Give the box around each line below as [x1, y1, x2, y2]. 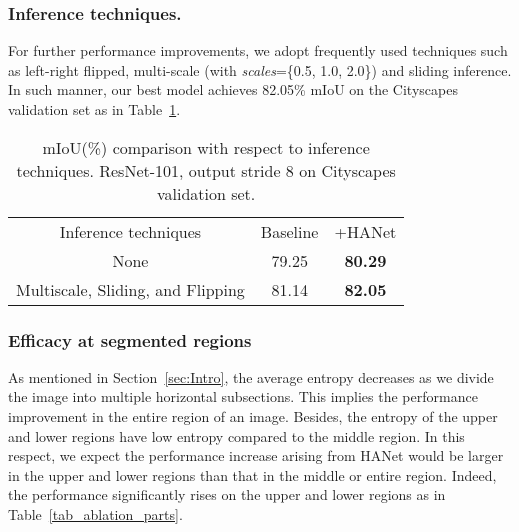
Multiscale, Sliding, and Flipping [16, 277, 245, 301]
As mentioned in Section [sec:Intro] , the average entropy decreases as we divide [8, 366, 494, 387]
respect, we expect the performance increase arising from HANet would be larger [8, 445, 504, 466]
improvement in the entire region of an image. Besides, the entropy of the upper [8, 406, 498, 426]
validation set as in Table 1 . [8, 99, 181, 119]
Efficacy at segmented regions [8, 327, 252, 352]
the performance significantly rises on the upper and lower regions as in [8, 484, 446, 505]
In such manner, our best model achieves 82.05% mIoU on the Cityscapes [8, 79, 458, 100]
